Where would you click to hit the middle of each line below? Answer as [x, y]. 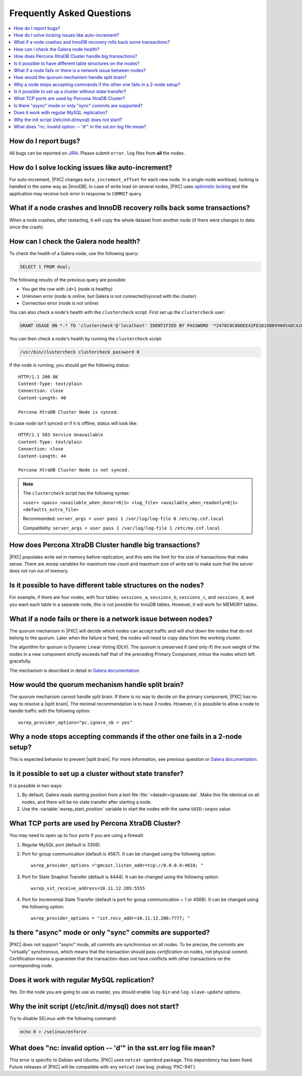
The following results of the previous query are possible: [68, 280]
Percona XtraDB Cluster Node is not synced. [74, 470]
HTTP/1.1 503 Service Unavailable [61, 435]
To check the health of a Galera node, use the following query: [74, 253]
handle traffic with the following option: [50, 711]
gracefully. [20, 661]
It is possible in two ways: [36, 786]
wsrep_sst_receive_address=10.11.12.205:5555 [88, 889]
